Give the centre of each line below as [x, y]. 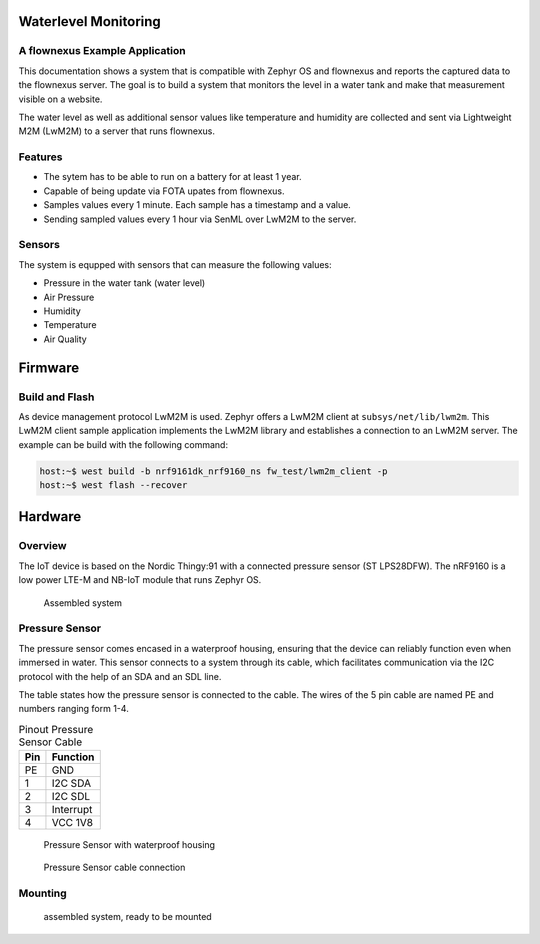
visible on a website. [60, 99]
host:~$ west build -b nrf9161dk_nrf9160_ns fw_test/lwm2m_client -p [213, 471]
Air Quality [65, 339]
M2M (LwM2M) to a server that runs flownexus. [116, 131]
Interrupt [72, 810]
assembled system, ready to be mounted [127, 917]
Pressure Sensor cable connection [114, 867]
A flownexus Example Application [102, 51]
